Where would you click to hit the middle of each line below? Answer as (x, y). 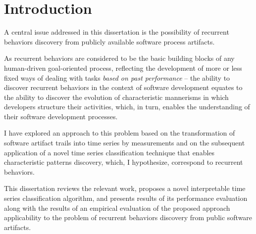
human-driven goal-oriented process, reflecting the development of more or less (123, 68)
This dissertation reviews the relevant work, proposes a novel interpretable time (125, 188)
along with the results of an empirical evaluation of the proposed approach (117, 208)
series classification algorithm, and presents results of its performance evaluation (126, 198)
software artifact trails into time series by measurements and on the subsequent (125, 143)
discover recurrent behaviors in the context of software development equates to (123, 87)
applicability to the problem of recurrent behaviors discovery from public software (128, 217)
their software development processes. (61, 116)
